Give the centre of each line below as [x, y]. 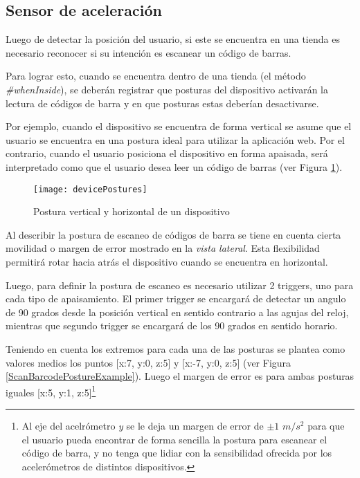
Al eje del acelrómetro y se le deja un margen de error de [143, 425]
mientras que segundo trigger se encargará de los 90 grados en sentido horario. [172, 325]
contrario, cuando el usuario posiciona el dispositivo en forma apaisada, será [167, 153]
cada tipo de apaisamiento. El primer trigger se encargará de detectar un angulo [176, 298]
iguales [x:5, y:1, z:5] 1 [51, 391]
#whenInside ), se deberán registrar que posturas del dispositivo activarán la [167, 89]
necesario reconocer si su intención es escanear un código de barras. [148, 52]
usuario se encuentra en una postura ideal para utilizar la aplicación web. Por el [175, 139]
